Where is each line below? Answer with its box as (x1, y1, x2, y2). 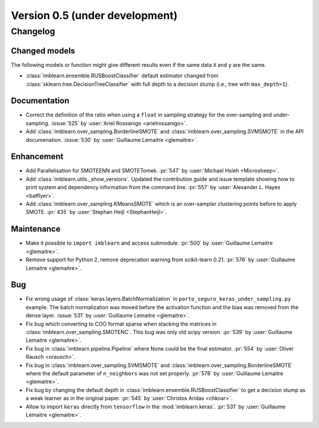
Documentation (11, 96, 70, 106)
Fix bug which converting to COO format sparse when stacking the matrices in (25, 320, 217, 328)
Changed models (11, 46, 76, 56)
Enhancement (11, 151, 64, 162)
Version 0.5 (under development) (11, 9, 178, 22)
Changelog (11, 26, 56, 37)
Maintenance (11, 224, 61, 234)
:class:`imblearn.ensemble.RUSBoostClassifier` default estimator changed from (25, 72, 219, 79)
